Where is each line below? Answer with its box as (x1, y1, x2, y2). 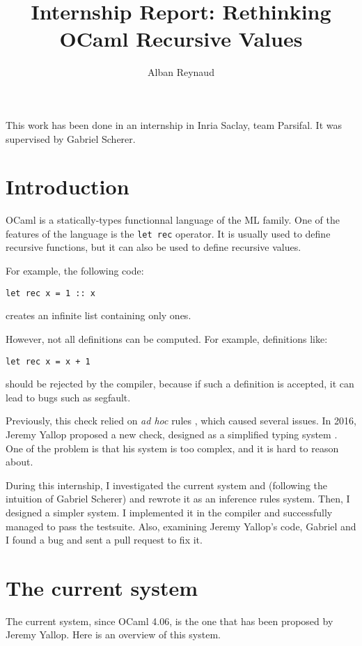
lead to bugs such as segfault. (6, 390, 131, 404)
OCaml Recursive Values (59, 24, 303, 53)
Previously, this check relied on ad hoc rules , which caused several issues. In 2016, (6, 413, 356, 428)
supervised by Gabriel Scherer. (6, 131, 136, 146)
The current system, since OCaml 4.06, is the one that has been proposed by (6, 613, 333, 628)
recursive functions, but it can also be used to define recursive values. (6, 240, 301, 254)
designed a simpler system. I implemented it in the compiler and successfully (6, 505, 333, 519)
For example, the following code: (6, 263, 144, 278)
